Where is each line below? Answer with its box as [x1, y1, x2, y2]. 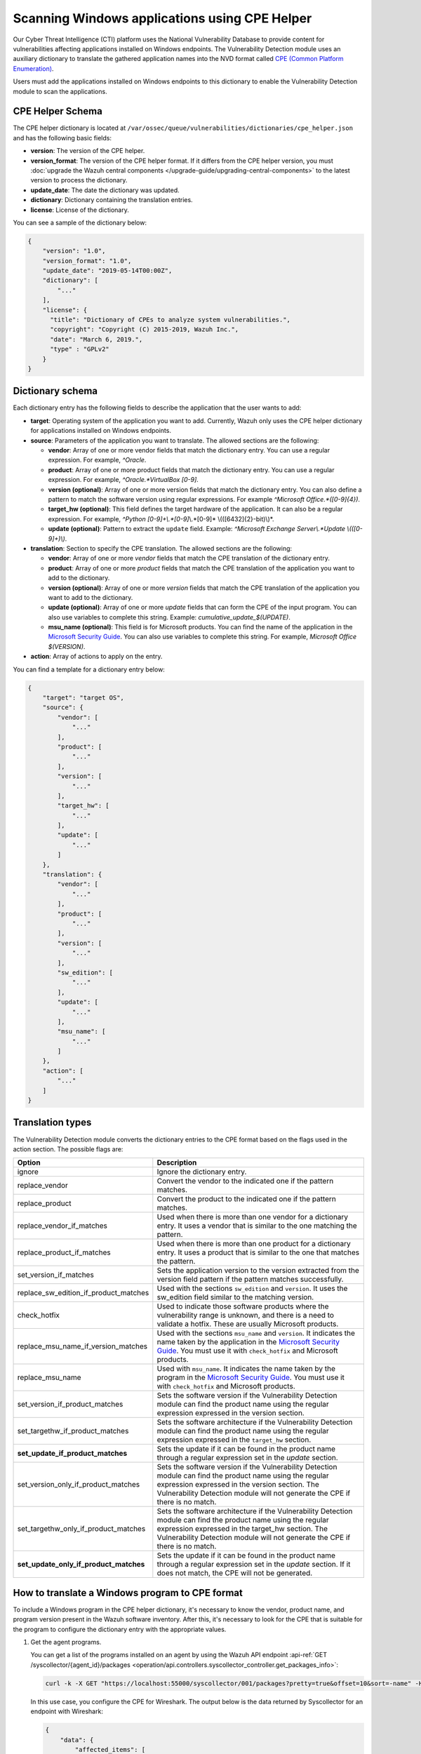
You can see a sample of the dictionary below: [13, 218, 147, 227]
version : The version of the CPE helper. [30, 147, 145, 155]
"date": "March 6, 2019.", [50, 335, 143, 343]
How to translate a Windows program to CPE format [13, 1586, 243, 1599]
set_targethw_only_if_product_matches [17, 1524, 146, 1534]
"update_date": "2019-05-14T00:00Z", [42, 267, 173, 275]
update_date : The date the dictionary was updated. [30, 186, 180, 194]
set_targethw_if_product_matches [17, 1426, 129, 1436]
